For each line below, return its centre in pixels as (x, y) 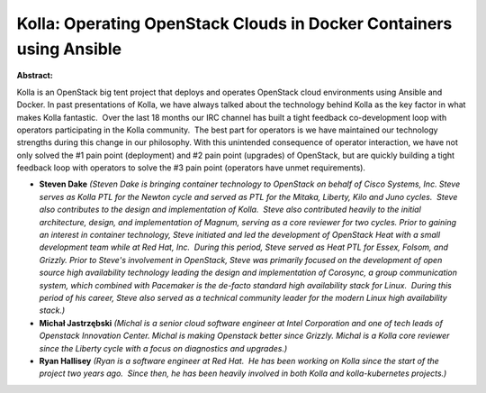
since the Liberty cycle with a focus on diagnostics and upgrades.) (163, 348)
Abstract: (35, 76)
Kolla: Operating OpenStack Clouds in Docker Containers (234, 23)
